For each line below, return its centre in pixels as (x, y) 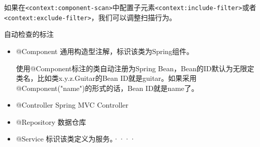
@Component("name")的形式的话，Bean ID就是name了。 (107, 88)
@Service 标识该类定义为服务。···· (76, 139)
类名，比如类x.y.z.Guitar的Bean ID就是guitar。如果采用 (106, 78)
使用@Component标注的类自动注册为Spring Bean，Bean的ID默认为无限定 (135, 68)
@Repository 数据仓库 (51, 121)
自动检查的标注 (29, 34)
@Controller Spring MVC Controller (72, 105)
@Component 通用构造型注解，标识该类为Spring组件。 (105, 51)
